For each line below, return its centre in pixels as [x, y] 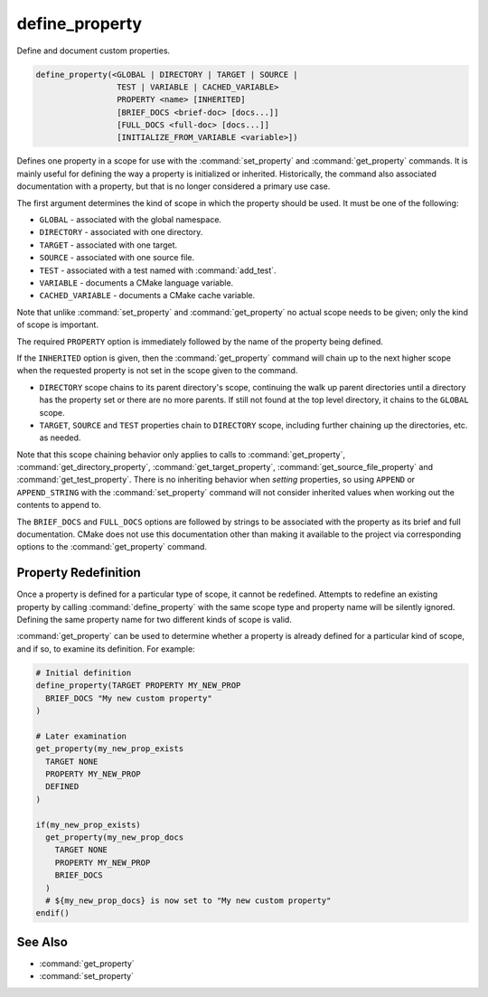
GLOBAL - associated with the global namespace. [130, 220]
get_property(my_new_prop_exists [110, 749]
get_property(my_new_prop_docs [115, 837]
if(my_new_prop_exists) [89, 824]
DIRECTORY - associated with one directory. [121, 232]
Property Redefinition [79, 573]
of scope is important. [58, 324]
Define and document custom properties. [94, 51]
